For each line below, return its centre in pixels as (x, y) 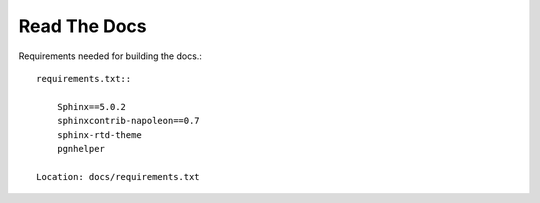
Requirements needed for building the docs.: (110, 56)
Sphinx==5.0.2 (91, 106)
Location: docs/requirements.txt (118, 176)
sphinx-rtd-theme (99, 134)
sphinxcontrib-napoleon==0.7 (128, 121)
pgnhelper (80, 148)
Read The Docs (82, 26)
